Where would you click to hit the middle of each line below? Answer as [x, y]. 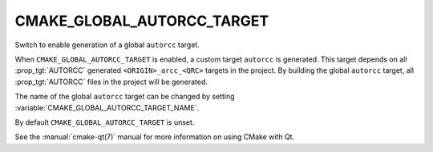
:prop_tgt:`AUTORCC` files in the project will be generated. [111, 82]
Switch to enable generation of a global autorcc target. [107, 45]
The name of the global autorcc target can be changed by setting [125, 97]
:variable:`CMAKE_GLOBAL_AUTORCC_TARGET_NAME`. [107, 107]
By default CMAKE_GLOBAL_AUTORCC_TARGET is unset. [105, 122]
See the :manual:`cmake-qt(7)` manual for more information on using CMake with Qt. [155, 137]
